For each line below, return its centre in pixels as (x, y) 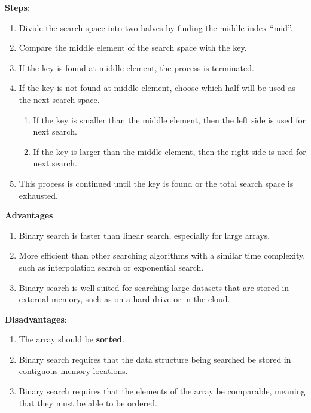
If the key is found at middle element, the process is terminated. (136, 67)
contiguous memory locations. (73, 371)
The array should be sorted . (72, 339)
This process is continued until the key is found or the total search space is (156, 183)
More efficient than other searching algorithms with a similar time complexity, (162, 255)
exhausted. (38, 195)
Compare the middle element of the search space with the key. (133, 48)
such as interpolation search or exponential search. (111, 267)
